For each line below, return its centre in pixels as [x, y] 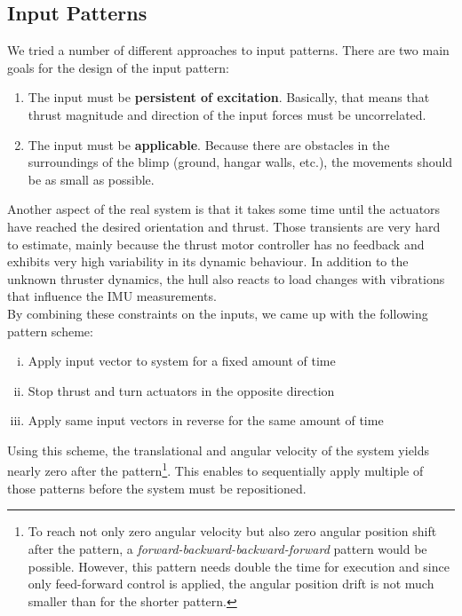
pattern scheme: [50, 331]
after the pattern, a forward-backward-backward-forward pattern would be [227, 548]
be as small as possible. [91, 179]
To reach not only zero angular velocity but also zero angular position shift [232, 531]
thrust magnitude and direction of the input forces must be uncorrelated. [227, 114]
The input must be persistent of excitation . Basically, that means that [229, 97]
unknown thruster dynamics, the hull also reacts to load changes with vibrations [226, 278]
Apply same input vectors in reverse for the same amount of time [206, 420]
